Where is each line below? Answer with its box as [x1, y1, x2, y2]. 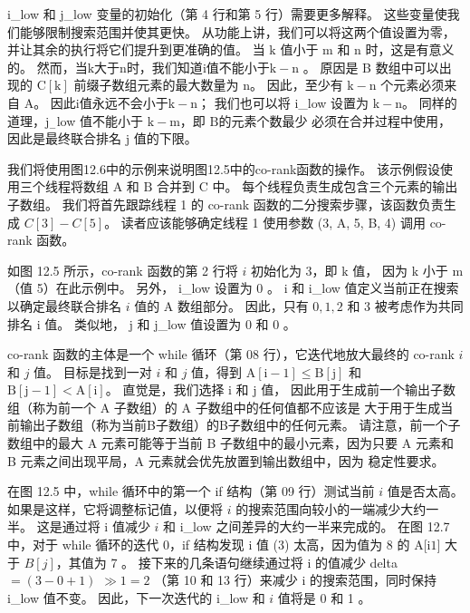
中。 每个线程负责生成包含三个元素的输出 [212, 177, 458, 196]
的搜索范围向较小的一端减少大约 [235, 499, 427, 518]
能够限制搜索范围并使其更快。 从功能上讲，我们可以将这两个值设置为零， [19, 22, 456, 41]
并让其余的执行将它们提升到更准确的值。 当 [7, 40, 265, 59]
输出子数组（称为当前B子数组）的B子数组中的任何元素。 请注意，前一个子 [19, 415, 461, 434]
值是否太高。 [387, 482, 464, 501]
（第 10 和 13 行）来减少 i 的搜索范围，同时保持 [154, 570, 436, 589]
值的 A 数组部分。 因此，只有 [134, 296, 309, 315]
